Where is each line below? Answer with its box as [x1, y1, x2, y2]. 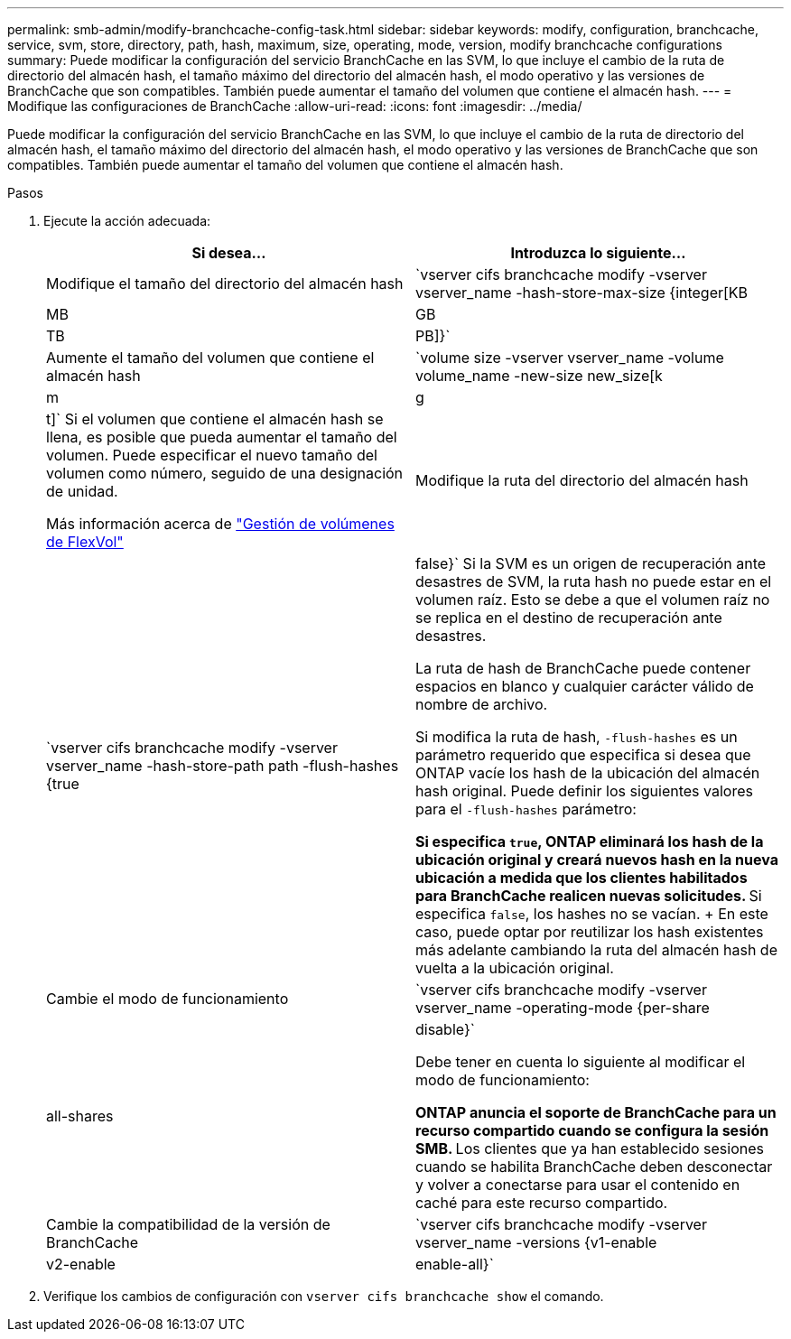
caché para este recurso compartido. [415, 1194, 668, 1212]
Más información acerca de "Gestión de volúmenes [46, 515, 395, 533]
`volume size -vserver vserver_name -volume [415, 349, 724, 367]
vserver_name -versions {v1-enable [415, 1233, 657, 1251]
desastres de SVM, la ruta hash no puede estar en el [415, 572, 772, 590]
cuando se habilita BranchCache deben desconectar [415, 1158, 773, 1176]
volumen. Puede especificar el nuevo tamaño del [46, 446, 377, 464]
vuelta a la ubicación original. [415, 959, 614, 977]
